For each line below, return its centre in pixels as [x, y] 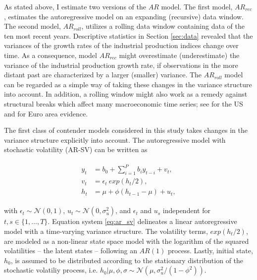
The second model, [32, 26]
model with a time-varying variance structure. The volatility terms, [106, 231]
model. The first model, [197, 6]
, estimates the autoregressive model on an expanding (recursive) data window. [124, 16]
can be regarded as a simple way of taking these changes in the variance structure [128, 84]
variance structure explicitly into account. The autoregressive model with [115, 140]
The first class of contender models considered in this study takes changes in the [126, 130]
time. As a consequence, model [51, 55]
